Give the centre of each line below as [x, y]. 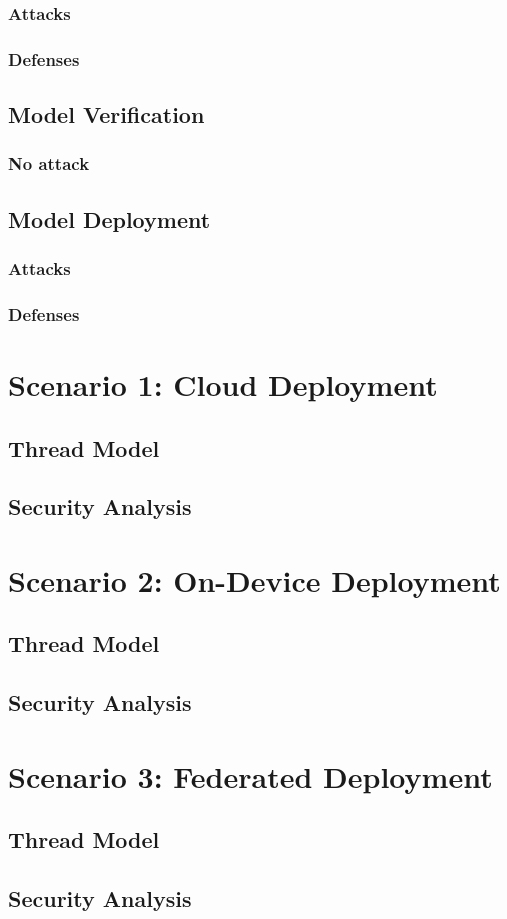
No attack [49, 163]
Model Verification [106, 114]
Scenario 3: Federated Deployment [250, 775]
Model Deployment [109, 218]
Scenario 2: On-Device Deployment [254, 579]
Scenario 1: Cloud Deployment [223, 383]
